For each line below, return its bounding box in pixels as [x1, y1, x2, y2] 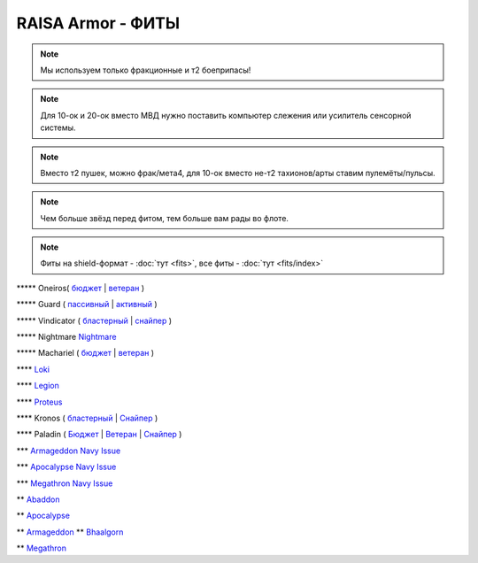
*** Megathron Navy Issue [16, 478, 113, 489]
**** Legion [16, 381, 59, 391]
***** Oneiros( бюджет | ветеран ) [16, 282, 145, 293]
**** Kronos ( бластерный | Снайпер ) [16, 413, 158, 423]
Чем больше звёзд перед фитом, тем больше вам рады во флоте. [40, 212, 289, 223]
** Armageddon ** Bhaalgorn [16, 527, 124, 537]
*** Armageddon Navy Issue [16, 445, 121, 456]
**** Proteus [16, 397, 63, 407]
